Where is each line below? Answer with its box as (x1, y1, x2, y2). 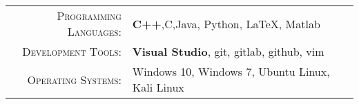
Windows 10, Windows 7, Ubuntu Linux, (132, 63, 330, 79)
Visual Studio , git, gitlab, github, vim (132, 43, 324, 59)
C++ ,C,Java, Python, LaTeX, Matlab (132, 15, 320, 32)
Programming (57, 8, 122, 23)
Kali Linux (132, 79, 184, 95)
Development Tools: (22, 43, 122, 59)
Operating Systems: (27, 71, 122, 87)
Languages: (67, 23, 122, 39)
